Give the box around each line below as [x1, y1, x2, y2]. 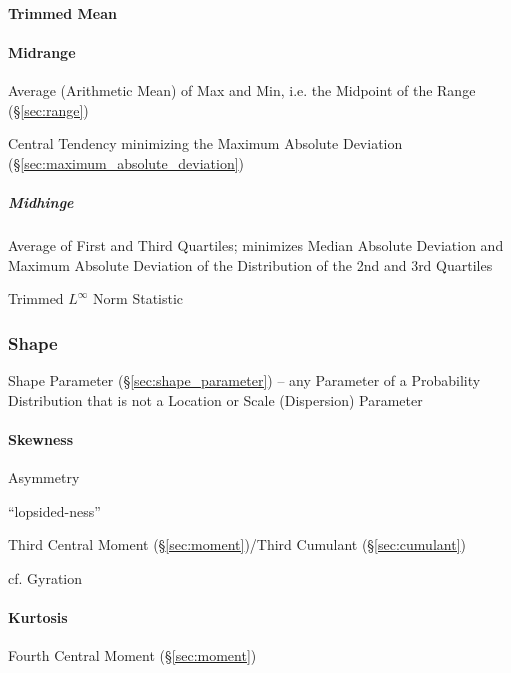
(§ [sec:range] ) [8, 99, 89, 120]
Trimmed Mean [8, 2, 117, 23]
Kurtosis [8, 606, 68, 627]
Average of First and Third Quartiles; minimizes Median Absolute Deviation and [8, 234, 504, 255]
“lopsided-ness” [8, 500, 101, 521]
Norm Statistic [93, 288, 184, 309]
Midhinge [8, 191, 74, 212]
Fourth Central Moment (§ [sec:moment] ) [8, 645, 257, 666]
